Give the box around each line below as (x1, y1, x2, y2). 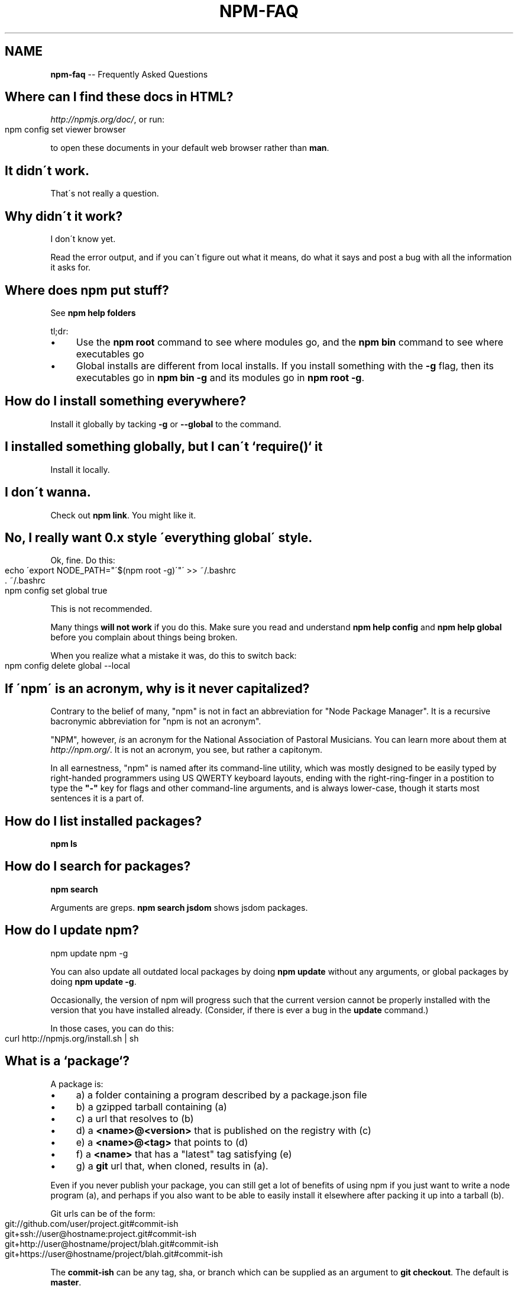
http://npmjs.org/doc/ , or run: (50, 114, 165, 125)
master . (50, 1277, 82, 1287)
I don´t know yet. (50, 234, 116, 244)
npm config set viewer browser (5, 124, 126, 135)
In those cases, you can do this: (50, 1023, 174, 1033)
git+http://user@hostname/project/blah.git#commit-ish (5, 1238, 219, 1249)
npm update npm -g (50, 948, 128, 958)
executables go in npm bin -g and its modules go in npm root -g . (76, 371, 365, 384)
